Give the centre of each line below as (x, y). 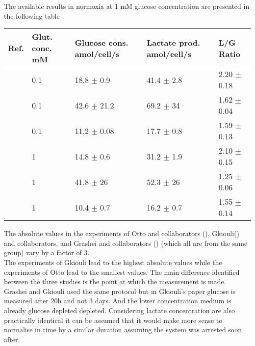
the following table (32, 15)
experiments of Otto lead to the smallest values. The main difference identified (122, 272)
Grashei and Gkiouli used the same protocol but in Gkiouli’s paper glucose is (120, 291)
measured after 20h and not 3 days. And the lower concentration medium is (118, 301)
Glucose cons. (102, 42)
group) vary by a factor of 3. (47, 253)
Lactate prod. (174, 42)
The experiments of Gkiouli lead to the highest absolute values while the (113, 262)
